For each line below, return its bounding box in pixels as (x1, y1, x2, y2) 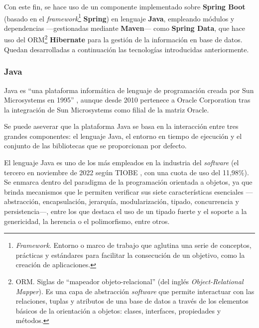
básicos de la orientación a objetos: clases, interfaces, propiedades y (15, 305, 221, 316)
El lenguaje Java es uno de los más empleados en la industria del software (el (4, 157, 239, 168)
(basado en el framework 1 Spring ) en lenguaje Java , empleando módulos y (4, 11, 235, 23)
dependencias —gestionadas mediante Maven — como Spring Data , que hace (4, 22, 246, 33)
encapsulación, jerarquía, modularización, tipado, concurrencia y (42, 196, 239, 207)
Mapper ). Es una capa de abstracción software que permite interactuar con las (15, 286, 255, 296)
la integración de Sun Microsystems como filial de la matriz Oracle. (4, 104, 209, 114)
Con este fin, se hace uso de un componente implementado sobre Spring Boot (4, 1, 246, 11)
